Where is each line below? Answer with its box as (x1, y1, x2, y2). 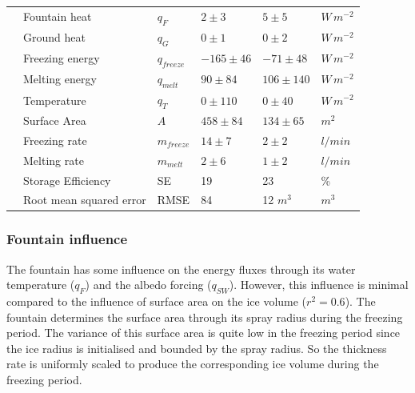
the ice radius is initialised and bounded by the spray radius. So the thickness (6, 339, 387, 356)
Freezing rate (23, 131, 87, 148)
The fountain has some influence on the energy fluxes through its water (6, 260, 356, 277)
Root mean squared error (23, 191, 146, 208)
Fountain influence (6, 229, 128, 249)
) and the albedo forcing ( (85, 276, 212, 293)
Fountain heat (23, 8, 92, 25)
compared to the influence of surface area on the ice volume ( (6, 293, 307, 310)
